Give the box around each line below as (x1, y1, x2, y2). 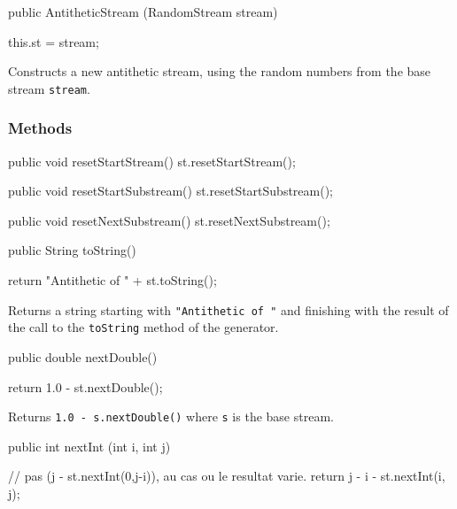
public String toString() (8, 241, 136, 259)
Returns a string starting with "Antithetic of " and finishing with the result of (8, 300, 449, 319)
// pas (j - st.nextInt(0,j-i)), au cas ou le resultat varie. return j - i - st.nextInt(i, (8, 467, 445, 485)
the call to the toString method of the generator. (8, 318, 279, 336)
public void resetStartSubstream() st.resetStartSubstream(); (8, 181, 334, 200)
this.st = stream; (8, 32, 99, 50)
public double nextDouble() (8, 347, 158, 366)
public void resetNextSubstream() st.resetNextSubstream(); (8, 211, 330, 229)
